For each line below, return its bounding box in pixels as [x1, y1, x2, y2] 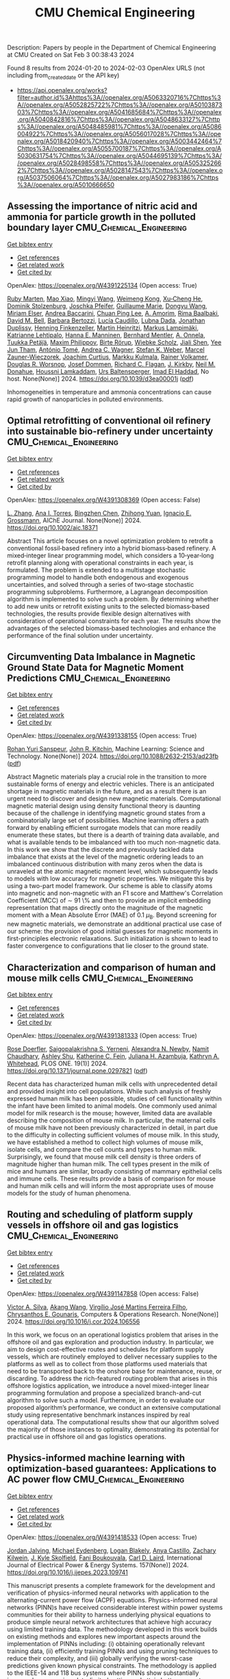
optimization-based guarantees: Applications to [7, 1463, 217, 1475]
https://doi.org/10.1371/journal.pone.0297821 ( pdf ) [7, 1067, 149, 1075]
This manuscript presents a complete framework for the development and [7, 1581, 216, 1589]
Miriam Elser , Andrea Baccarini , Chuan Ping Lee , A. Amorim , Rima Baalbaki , [7, 309, 220, 317]
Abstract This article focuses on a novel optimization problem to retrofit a [7, 536, 214, 545]
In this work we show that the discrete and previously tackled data [7, 846, 194, 854]
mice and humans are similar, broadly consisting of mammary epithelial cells [7, 1167, 222, 1176]
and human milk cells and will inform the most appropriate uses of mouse [7, 1182, 214, 1190]
